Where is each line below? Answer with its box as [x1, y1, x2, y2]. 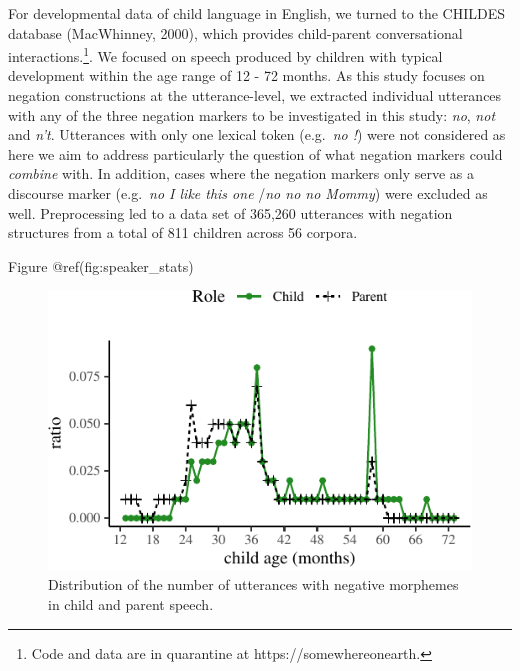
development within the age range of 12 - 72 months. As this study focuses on [8, 65, 485, 86]
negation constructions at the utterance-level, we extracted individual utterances [8, 85, 502, 106]
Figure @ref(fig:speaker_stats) [8, 255, 194, 276]
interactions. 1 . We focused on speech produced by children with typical [8, 43, 443, 66]
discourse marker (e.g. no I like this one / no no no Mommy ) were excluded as [8, 183, 488, 203]
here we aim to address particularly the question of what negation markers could [8, 143, 503, 164]
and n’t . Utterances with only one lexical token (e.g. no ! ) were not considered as [8, 124, 506, 145]
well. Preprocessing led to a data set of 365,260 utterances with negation [8, 202, 453, 223]
